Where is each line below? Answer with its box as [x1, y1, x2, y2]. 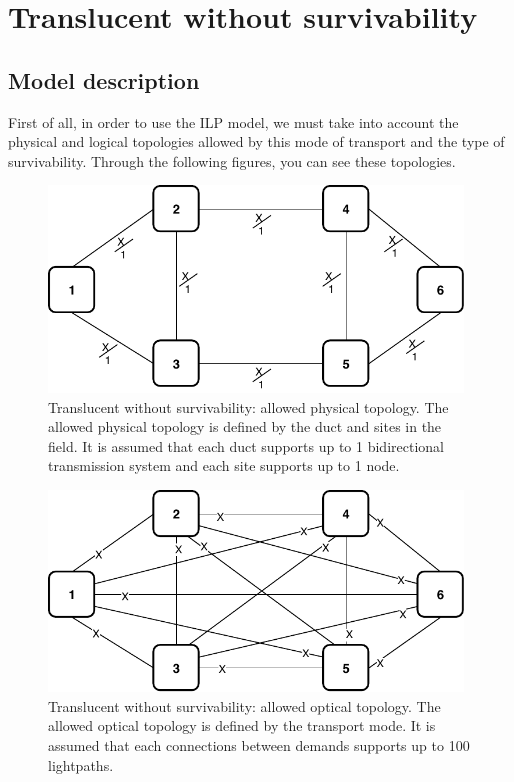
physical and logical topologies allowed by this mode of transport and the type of [8, 131, 505, 152]
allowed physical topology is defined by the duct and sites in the [48, 416, 442, 437]
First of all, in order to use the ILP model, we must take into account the [8, 111, 459, 132]
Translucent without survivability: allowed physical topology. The [48, 396, 449, 417]
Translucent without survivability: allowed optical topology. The [48, 695, 441, 716]
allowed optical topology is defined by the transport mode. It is [48, 715, 436, 736]
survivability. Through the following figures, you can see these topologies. [8, 150, 456, 171]
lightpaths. [48, 754, 114, 775]
